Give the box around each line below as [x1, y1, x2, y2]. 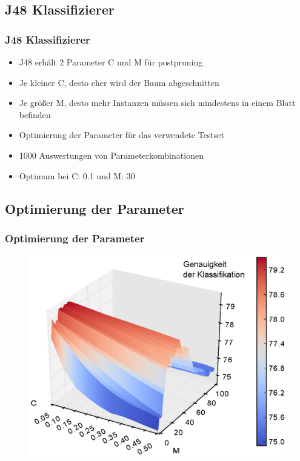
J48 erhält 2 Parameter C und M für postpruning [19, 56, 203, 68]
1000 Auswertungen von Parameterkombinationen [19, 148, 204, 161]
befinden [19, 108, 51, 121]
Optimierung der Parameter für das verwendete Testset [19, 128, 224, 141]
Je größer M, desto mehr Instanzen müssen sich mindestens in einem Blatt [19, 96, 296, 109]
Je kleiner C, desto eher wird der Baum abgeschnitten [19, 76, 219, 88]
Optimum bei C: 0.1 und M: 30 [19, 169, 135, 182]
